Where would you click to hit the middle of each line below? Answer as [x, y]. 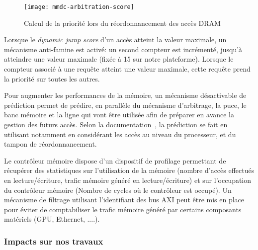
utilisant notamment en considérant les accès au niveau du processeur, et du [120, 134]
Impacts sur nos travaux [54, 241]
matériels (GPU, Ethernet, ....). [52, 219]
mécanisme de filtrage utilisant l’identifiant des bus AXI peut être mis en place [124, 200]
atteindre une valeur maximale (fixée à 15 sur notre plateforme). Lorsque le [119, 59]
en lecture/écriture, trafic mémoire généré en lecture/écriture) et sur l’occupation [128, 180]
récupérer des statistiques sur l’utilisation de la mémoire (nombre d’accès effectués [129, 170]
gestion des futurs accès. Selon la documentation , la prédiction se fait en [116, 124]
